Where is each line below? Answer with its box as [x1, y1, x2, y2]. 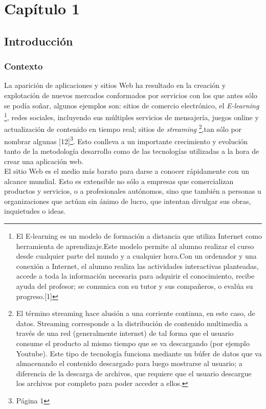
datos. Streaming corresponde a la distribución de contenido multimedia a [16, 317, 248, 328]
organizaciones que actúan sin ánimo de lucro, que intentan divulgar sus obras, [4, 195, 251, 206]
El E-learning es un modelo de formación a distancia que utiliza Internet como [16, 231, 262, 241]
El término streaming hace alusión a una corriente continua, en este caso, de [16, 308, 255, 319]
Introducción [4, 33, 73, 49]
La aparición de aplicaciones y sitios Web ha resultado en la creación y [4, 80, 226, 90]
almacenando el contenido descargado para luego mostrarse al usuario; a [16, 358, 242, 369]
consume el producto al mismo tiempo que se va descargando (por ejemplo [16, 338, 250, 348]
